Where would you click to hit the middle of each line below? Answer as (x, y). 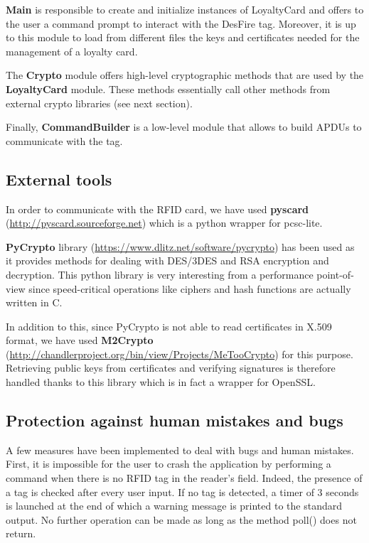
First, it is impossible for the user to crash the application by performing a (169, 464)
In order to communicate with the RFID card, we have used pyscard (157, 209)
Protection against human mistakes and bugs (175, 420)
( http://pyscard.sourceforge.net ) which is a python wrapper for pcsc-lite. (164, 223)
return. (21, 533)
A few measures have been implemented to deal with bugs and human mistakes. (180, 450)
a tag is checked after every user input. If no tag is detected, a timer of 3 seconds (182, 491)
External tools (59, 179)
